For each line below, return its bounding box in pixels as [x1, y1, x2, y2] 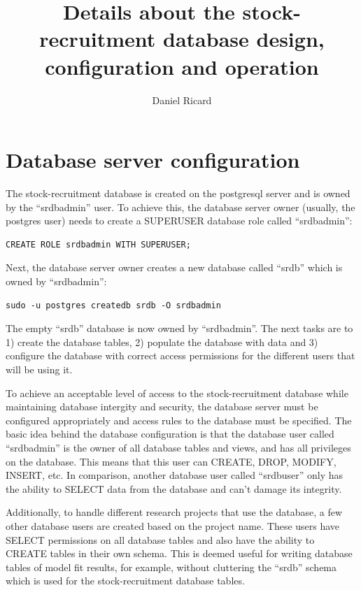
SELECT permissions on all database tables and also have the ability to [6, 532, 315, 547]
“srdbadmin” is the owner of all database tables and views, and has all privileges [6, 440, 351, 454]
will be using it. [6, 361, 73, 376]
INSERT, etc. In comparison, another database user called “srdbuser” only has [6, 468, 344, 482]
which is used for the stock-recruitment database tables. [6, 573, 245, 588]
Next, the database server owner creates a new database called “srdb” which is [6, 260, 343, 275]
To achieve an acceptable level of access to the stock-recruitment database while [6, 385, 348, 400]
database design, [163, 24, 325, 53]
